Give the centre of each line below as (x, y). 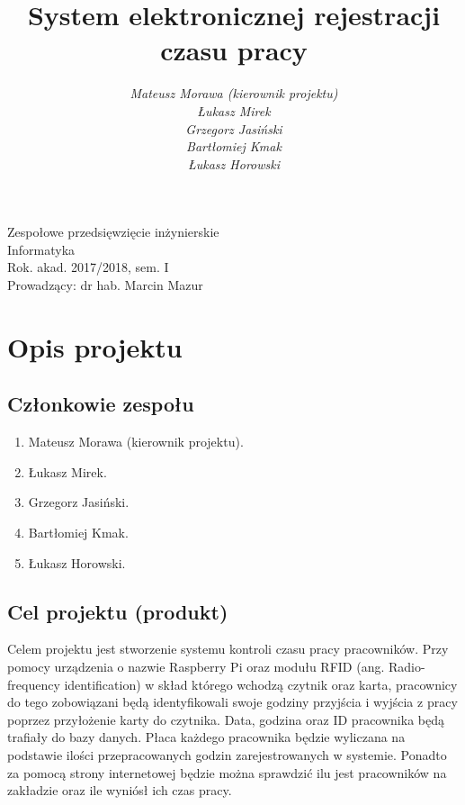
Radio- (407, 666)
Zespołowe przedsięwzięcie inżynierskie (113, 232)
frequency (34, 684)
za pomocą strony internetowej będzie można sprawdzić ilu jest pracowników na (227, 772)
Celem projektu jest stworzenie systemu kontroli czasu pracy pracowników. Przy (228, 649)
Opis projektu (95, 346)
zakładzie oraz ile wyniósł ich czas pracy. (120, 790)
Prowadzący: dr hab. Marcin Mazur (105, 285)
